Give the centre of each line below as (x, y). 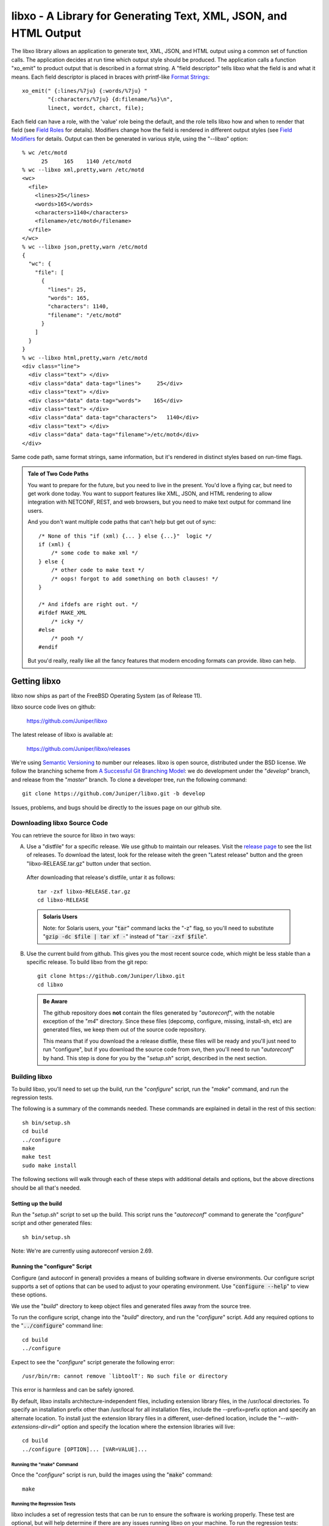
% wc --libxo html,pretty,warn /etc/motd (85, 358)
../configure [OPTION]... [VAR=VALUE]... (85, 1449)
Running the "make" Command (45, 1464)
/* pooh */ (67, 638)
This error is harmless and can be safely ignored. (73, 1390)
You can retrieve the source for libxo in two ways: (73, 835)
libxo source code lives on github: (54, 707)
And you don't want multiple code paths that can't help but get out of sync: (122, 522)
